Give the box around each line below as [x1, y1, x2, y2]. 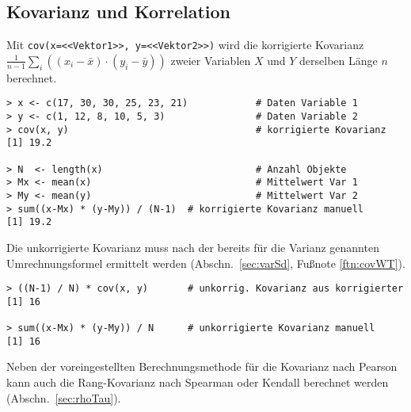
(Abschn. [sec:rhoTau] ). [6, 389, 121, 406]
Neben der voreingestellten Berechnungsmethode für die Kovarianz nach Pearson [6, 358, 398, 375]
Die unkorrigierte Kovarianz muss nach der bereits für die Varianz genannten [6, 239, 379, 256]
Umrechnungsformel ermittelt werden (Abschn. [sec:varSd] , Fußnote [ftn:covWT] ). [6, 254, 405, 271]
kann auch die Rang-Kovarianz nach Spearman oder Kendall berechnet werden [6, 374, 389, 391]
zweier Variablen [170, 51, 251, 68]
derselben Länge [299, 51, 378, 68]
